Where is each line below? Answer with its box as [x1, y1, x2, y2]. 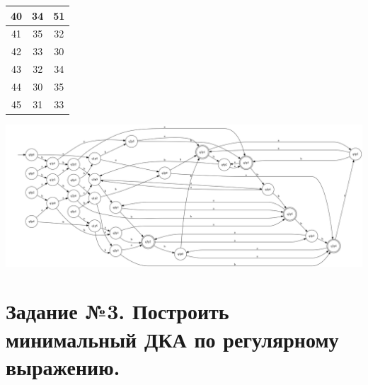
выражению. [6, 352, 120, 381]
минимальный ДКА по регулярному [6, 324, 339, 353]
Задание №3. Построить [6, 297, 229, 326]
